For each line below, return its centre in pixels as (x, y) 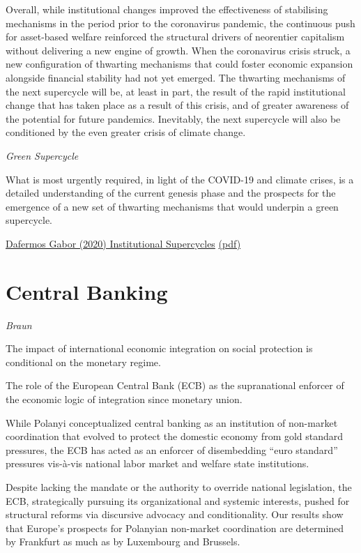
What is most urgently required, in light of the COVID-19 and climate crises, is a (180, 179)
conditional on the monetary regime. (83, 362)
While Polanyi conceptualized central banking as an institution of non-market (172, 422)
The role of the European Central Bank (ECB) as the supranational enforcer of (175, 385)
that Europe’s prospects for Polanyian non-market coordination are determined (175, 528)
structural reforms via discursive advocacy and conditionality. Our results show (175, 514)
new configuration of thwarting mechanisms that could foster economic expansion (179, 64)
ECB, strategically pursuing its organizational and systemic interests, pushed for (178, 500)
